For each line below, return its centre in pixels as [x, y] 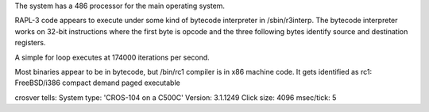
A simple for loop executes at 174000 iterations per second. [112, 57]
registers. [30, 43]
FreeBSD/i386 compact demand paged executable [97, 83]
